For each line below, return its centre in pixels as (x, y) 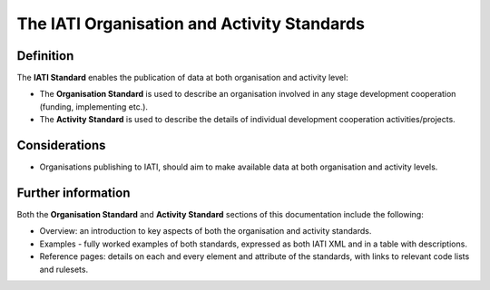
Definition (45, 56)
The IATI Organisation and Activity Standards (191, 24)
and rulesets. (64, 269)
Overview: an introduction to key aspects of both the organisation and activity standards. (206, 231)
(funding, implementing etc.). (94, 106)
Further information (73, 193)
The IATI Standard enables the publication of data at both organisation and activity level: (182, 78)
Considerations (61, 145)
